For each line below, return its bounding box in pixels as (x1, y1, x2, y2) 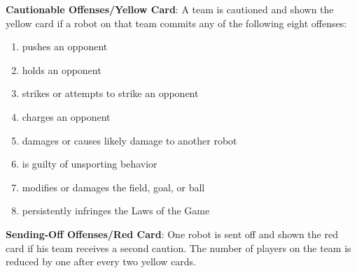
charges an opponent (22, 109, 111, 124)
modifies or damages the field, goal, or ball (22, 179, 205, 194)
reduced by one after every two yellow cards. (6, 254, 197, 269)
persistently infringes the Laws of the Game (22, 203, 210, 218)
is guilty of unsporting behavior (22, 156, 157, 171)
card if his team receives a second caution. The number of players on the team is (6, 240, 351, 255)
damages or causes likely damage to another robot (22, 133, 237, 147)
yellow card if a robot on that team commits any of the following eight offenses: (6, 15, 347, 30)
